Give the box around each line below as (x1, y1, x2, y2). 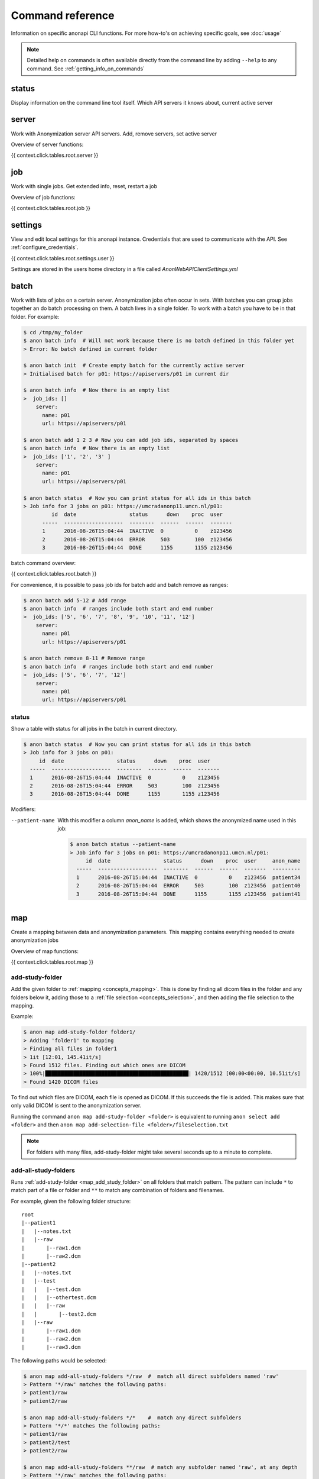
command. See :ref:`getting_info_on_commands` (27, 65, 145, 72)
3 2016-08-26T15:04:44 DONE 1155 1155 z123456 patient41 (76, 890, 301, 897)
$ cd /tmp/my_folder (23, 329, 83, 335)
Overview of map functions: (11, 947, 79, 955)
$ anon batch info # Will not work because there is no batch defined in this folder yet (23, 337, 295, 344)
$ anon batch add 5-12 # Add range (23, 597, 126, 603)
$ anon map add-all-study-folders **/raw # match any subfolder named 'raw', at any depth (23, 1464, 298, 1470)
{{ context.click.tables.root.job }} (11, 205, 91, 211)
